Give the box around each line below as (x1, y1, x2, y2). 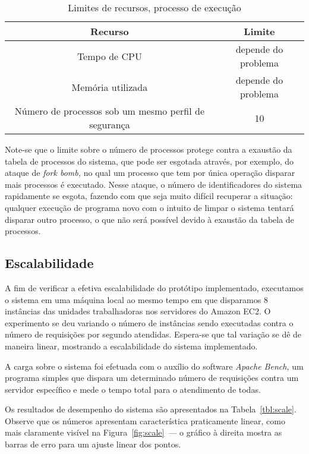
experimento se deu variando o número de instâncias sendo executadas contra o (5, 316, 294, 329)
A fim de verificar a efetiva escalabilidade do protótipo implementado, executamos (5, 281, 304, 294)
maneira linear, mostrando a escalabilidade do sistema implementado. (5, 339, 258, 352)
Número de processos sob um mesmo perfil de (14, 104, 205, 118)
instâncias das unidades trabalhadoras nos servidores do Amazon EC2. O (5, 305, 271, 317)
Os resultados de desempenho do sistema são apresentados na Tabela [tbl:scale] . (5, 403, 297, 415)
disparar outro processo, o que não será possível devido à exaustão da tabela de (5, 213, 294, 225)
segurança (89, 118, 130, 131)
